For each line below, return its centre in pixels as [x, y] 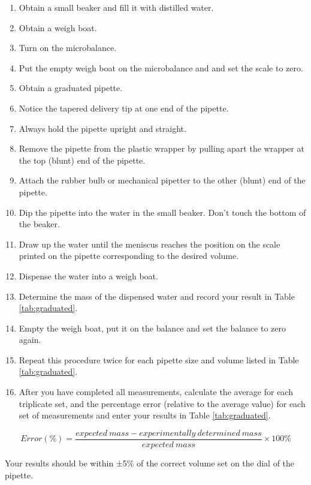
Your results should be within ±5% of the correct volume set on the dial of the [150, 463]
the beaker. [39, 224]
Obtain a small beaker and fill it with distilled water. [116, 7]
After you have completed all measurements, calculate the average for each [156, 392]
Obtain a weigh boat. [58, 27]
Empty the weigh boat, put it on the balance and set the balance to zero [152, 328]
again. [30, 340]
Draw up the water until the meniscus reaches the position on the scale [150, 244]
